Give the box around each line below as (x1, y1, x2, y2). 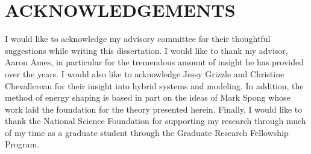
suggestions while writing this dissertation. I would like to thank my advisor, (5, 44, 288, 56)
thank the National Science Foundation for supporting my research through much (5, 114, 306, 127)
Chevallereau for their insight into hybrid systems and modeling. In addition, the (5, 79, 304, 92)
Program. (5, 138, 40, 150)
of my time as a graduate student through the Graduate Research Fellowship (5, 126, 289, 138)
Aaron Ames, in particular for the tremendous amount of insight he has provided (5, 56, 304, 68)
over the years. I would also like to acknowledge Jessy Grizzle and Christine (5, 67, 284, 80)
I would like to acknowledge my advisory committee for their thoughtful (5, 32, 271, 45)
